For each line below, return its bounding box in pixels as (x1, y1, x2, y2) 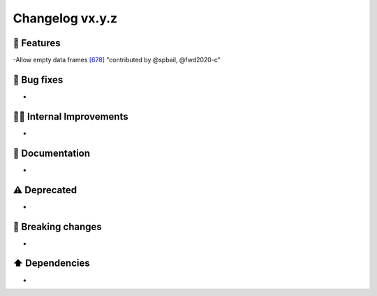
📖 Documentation (13, 147, 91, 159)
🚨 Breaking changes (13, 220, 103, 232)
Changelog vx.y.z (13, 10, 118, 26)
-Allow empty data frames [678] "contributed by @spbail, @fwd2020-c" (13, 56, 221, 64)
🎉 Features (13, 37, 61, 49)
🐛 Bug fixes (13, 73, 64, 85)
